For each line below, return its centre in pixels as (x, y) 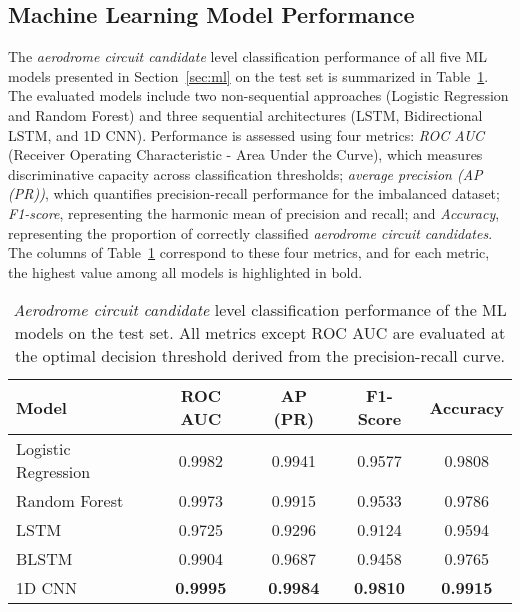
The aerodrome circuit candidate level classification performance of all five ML (248, 56)
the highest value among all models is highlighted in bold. (185, 271)
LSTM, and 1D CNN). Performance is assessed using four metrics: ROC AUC (246, 134)
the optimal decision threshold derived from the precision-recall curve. (260, 356)
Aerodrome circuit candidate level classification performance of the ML (260, 310)
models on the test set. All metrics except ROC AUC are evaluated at (260, 333)
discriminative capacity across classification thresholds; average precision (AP (245, 173)
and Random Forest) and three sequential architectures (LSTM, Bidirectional (245, 114)
